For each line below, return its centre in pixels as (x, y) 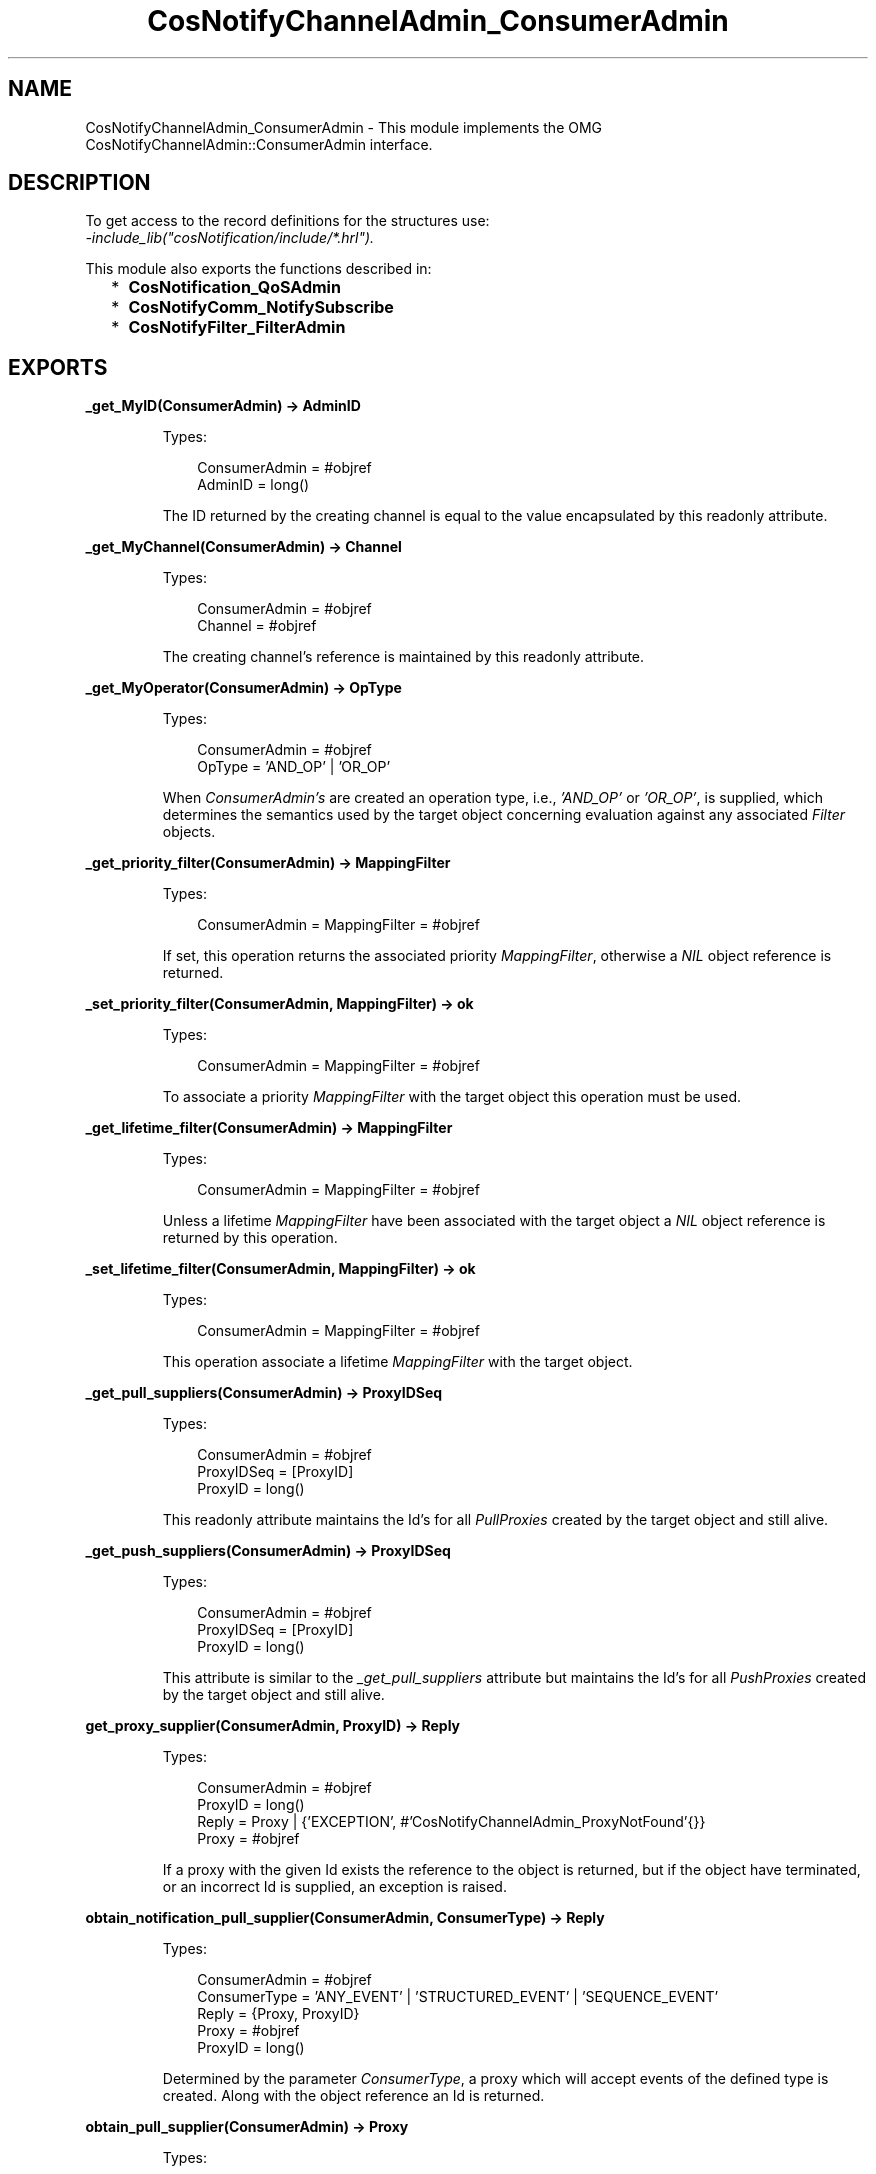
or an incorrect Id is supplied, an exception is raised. (334, 1887)
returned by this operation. (250, 1238)
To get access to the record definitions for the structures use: (287, 221)
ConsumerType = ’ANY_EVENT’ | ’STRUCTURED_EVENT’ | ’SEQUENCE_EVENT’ (458, 1997)
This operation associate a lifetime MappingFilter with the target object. (397, 1362)
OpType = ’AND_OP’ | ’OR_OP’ (294, 767)
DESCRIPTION (79, 183)
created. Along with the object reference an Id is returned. (353, 2096)
